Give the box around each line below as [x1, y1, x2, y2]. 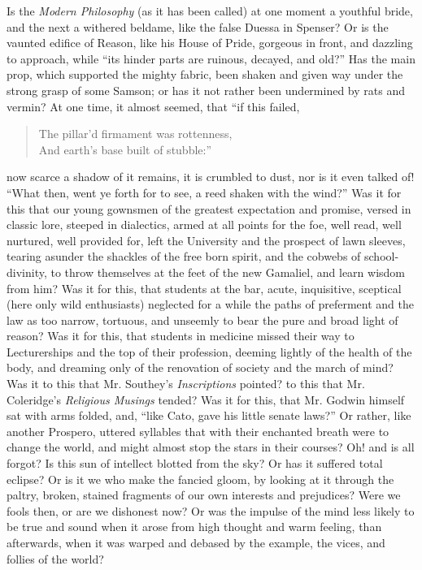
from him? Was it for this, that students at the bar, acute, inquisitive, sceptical [7, 279, 402, 296]
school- [364, 248, 399, 265]
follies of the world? [7, 550, 104, 567]
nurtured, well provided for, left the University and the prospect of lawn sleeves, [7, 231, 406, 248]
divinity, [7, 263, 47, 280]
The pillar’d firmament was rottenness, [38, 125, 233, 142]
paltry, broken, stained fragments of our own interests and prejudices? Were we [7, 486, 401, 503]
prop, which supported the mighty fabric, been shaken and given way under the [7, 66, 403, 83]
